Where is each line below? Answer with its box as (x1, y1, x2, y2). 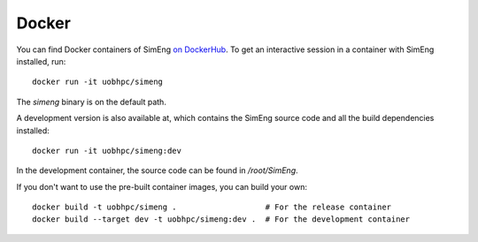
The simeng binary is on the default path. (16, 96, 167, 107)
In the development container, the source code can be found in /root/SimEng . (16, 165, 298, 176)
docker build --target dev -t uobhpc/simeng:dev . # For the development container (32, 215, 411, 224)
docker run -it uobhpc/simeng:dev (32, 146, 181, 155)
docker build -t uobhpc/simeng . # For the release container (32, 202, 392, 212)
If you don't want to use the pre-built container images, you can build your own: (16, 181, 307, 192)
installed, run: (16, 56, 66, 66)
